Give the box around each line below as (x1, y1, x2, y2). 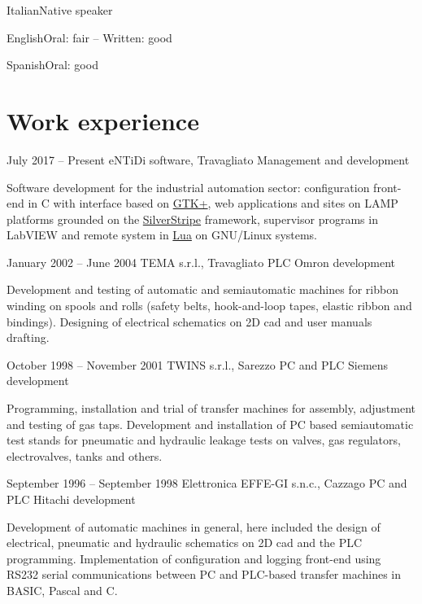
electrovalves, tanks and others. (7, 447, 163, 464)
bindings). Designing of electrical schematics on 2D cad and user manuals (7, 313, 372, 330)
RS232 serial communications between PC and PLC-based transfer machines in (7, 566, 402, 583)
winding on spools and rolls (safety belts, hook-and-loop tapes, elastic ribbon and (7, 297, 412, 314)
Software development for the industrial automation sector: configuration (7, 178, 370, 195)
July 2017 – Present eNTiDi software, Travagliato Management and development (7, 151, 410, 168)
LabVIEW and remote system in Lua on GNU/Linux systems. (7, 226, 318, 243)
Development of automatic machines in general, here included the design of (7, 518, 381, 535)
